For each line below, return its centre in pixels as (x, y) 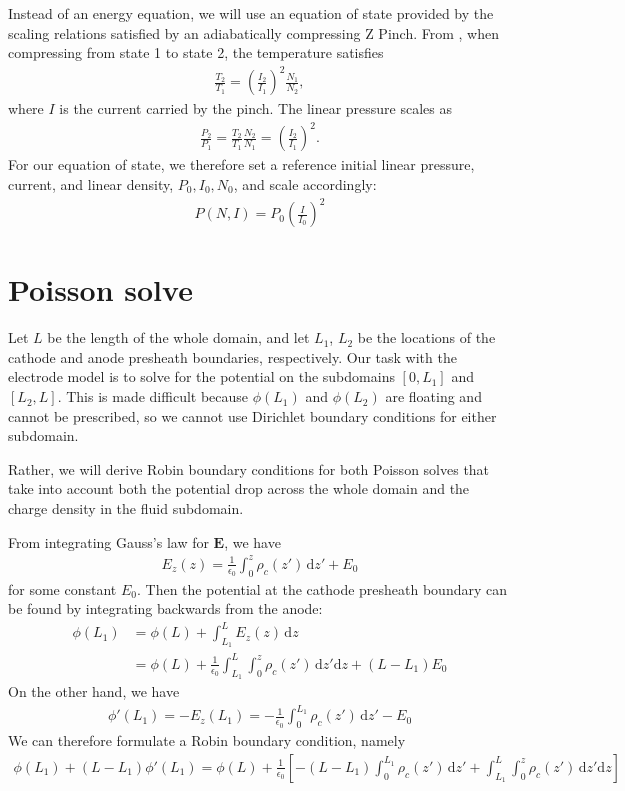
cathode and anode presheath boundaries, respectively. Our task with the (232, 356)
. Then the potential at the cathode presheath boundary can (322, 588)
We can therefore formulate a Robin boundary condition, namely (207, 740)
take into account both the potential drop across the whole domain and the (239, 488)
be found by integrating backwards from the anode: (165, 608)
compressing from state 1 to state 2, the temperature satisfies (196, 52)
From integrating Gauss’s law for (108, 541)
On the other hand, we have (94, 691)
